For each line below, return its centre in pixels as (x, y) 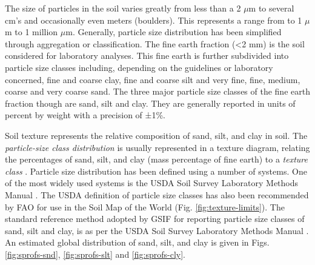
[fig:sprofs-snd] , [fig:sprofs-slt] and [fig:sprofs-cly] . (95, 254)
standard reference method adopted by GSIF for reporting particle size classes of (155, 219)
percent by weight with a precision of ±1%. (85, 115)
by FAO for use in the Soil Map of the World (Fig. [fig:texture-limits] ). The (145, 206)
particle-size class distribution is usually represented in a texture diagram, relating (157, 147)
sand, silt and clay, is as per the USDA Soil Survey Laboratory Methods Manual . (157, 230)
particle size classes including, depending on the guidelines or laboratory (139, 67)
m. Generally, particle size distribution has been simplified (174, 32)
